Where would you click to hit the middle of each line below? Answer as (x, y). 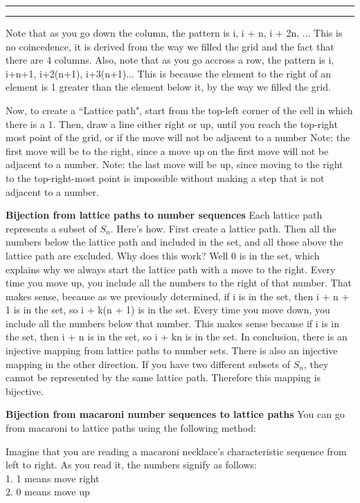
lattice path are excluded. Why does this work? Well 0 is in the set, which (163, 255)
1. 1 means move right (53, 478)
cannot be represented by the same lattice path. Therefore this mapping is (163, 377)
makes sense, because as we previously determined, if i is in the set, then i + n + (178, 296)
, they (316, 364)
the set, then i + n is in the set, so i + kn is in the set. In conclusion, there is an (177, 337)
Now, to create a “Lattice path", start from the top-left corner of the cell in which (179, 110)
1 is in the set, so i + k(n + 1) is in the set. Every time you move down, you (168, 310)
